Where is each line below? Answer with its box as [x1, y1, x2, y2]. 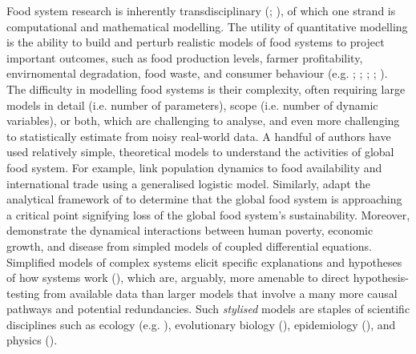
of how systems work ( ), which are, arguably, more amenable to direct [6, 269, 350, 286]
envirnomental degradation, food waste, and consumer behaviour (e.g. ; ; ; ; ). [6, 65, 388, 82]
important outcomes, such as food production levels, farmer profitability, [6, 49, 363, 66]
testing [6, 284, 40, 301]
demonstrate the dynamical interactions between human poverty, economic [6, 222, 374, 239]
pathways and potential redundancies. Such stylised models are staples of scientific [6, 300, 410, 317]
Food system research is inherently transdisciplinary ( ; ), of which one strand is [6, 2, 396, 18]
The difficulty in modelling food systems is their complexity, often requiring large [6, 80, 406, 97]
